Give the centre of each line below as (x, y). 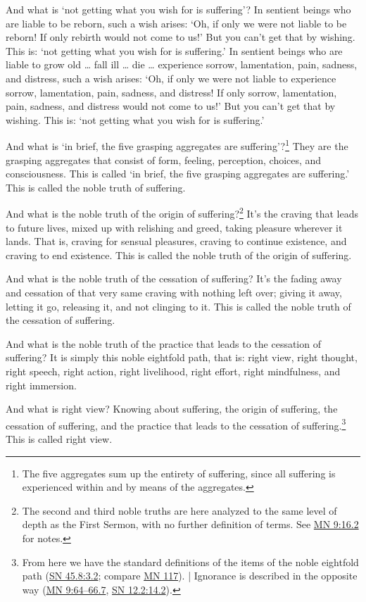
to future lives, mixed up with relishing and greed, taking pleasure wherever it (174, 227)
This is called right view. (59, 439)
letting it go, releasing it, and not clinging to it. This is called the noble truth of (178, 306)
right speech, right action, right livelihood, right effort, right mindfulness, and (173, 371)
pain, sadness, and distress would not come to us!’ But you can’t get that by (171, 106)
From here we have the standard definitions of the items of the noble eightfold (190, 562)
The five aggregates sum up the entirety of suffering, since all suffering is (179, 473)
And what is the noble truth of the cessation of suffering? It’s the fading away (174, 278)
